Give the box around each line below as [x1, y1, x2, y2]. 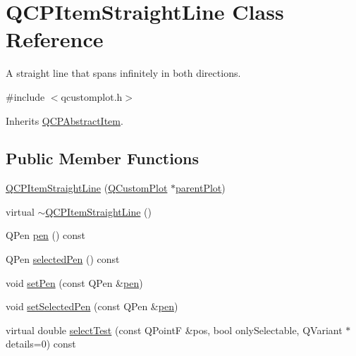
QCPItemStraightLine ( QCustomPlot [6, 180, 168, 195]
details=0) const [6, 336, 76, 351]
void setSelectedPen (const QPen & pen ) [6, 299, 178, 314]
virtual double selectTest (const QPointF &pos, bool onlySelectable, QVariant [6, 322, 343, 337]
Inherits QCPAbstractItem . [6, 113, 123, 128]
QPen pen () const [6, 228, 86, 243]
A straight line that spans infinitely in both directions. [6, 66, 241, 80]
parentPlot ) [176, 180, 226, 195]
